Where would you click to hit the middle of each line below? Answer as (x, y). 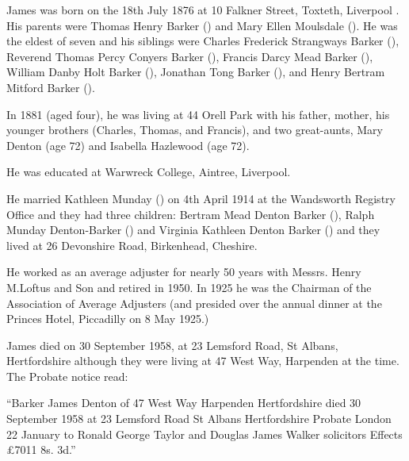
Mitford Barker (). (51, 87)
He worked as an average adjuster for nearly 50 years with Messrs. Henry (184, 272)
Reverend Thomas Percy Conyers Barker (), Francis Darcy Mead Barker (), (190, 56)
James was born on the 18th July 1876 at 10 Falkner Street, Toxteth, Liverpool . (203, 10)
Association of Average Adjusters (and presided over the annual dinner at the (194, 303)
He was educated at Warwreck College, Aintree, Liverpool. (149, 172)
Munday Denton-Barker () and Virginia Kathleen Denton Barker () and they (193, 230)
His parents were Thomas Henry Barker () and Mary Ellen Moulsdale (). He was (202, 25)
